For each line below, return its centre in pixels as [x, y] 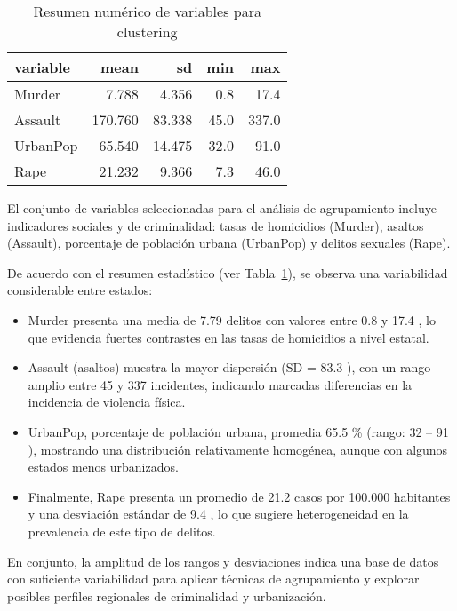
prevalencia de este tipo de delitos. [122, 531]
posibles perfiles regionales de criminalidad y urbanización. [167, 595]
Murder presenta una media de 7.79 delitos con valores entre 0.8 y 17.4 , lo [232, 319]
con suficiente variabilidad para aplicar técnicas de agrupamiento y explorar [213, 579]
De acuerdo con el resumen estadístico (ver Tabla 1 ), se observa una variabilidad [228, 272]
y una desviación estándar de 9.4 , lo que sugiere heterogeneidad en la [218, 514]
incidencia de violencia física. [107, 402]
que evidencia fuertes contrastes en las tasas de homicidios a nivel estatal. [228, 337]
